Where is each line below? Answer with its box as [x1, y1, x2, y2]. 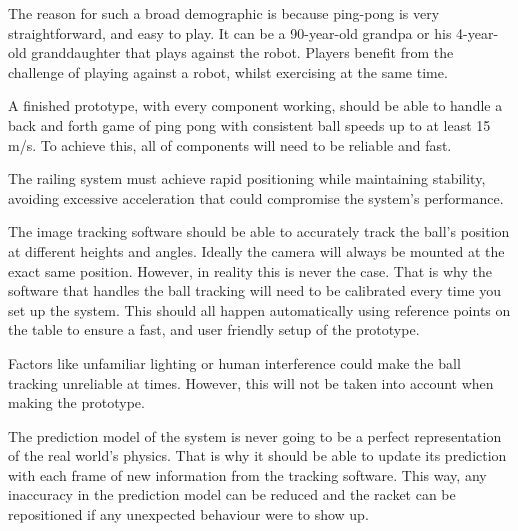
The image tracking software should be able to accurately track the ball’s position [8, 221, 510, 242]
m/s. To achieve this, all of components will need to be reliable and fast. [8, 134, 452, 155]
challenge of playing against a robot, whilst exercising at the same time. [8, 61, 448, 82]
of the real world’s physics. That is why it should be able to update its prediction [8, 445, 507, 466]
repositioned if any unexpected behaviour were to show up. [8, 504, 369, 525]
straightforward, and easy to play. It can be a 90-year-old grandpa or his [8, 22, 452, 43]
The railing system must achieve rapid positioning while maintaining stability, [8, 168, 486, 189]
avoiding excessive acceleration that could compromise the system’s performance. [8, 187, 504, 208]
